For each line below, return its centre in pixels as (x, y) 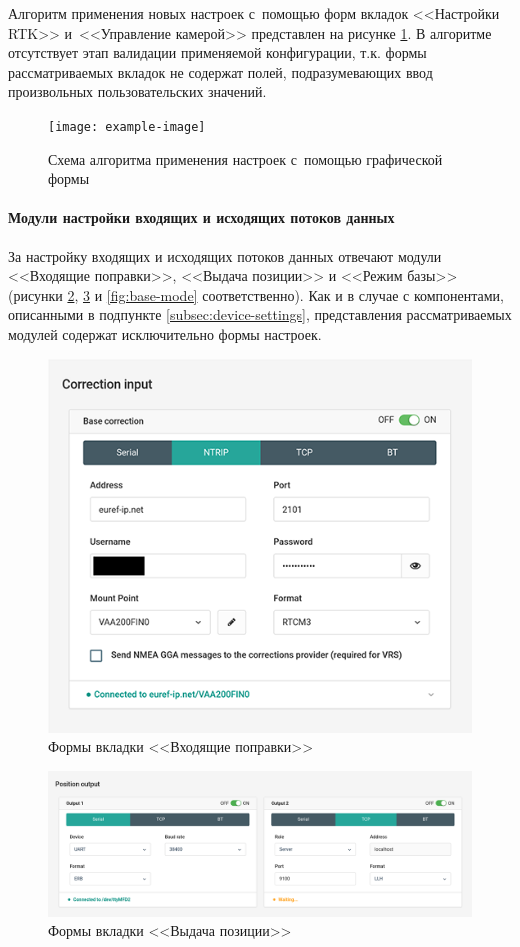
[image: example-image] (127, 126)
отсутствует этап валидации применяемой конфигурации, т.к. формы (217, 52)
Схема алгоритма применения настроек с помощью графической (245, 158)
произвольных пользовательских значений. (137, 91)
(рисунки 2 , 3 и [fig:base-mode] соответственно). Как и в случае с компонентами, (256, 294)
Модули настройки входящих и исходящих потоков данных (201, 217)
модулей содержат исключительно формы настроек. (165, 333)
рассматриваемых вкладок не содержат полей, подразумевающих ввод (220, 71)
